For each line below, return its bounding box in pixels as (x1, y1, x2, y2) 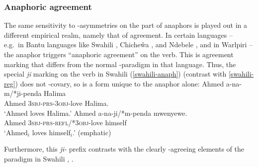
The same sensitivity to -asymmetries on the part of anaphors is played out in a (4, 20, 248, 30)
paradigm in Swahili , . (4, 153, 74, 164)
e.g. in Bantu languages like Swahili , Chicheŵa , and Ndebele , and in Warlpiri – (4, 39, 253, 50)
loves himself (32, 127, 71, 137)
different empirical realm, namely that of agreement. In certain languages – (4, 29, 233, 40)
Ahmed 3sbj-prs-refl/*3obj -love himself (4, 117, 127, 128)
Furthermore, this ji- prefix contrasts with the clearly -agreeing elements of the (4, 144, 244, 154)
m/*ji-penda (4, 88, 42, 98)
